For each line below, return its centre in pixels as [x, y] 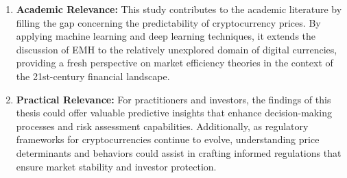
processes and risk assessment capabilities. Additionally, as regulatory [162, 126]
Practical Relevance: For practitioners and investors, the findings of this [173, 99]
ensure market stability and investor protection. [116, 166]
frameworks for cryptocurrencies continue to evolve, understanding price [168, 139]
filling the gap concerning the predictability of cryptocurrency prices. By [168, 22]
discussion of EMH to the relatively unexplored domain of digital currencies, [177, 49]
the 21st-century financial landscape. [93, 76]
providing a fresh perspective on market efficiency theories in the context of [175, 63]
